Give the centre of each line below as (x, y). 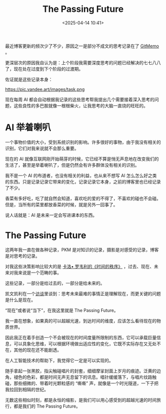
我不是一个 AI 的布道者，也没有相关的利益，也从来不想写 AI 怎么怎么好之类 (81, 175)
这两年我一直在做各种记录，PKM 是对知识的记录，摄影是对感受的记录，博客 (82, 250)
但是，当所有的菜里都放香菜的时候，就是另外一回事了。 (61, 204)
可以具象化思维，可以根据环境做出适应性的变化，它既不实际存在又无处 (85, 344)
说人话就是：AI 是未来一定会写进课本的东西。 (51, 215)
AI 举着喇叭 (28, 128)
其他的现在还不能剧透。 (38, 350)
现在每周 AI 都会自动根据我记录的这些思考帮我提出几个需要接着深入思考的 (80, 99)
